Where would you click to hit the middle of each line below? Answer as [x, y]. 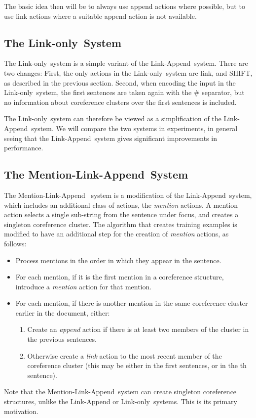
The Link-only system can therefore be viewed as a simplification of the [113, 118]
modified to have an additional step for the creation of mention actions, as [116, 234]
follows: [15, 243]
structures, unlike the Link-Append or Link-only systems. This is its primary [121, 401]
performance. [24, 148]
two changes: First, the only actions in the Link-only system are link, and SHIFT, [128, 72]
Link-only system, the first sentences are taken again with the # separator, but [124, 92]
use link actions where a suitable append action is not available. [100, 16]
